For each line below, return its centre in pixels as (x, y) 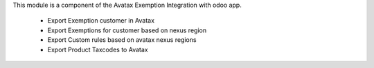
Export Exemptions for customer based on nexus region (127, 30)
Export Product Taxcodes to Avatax (98, 49)
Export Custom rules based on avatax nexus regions (122, 40)
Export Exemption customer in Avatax (101, 21)
